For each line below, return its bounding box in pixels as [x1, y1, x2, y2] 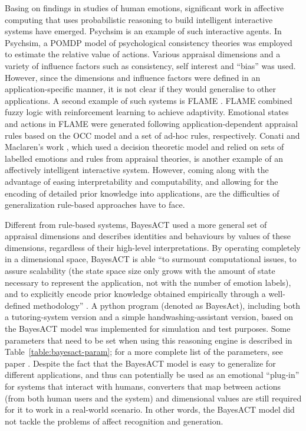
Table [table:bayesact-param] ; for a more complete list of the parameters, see [5, 345, 283, 358]
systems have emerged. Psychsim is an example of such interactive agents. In [5, 25, 282, 37]
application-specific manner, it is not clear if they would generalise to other [5, 83, 277, 95]
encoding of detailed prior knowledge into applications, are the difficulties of [5, 187, 279, 199]
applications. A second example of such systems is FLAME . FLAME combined [5, 94, 292, 106]
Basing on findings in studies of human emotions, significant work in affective [5, 2, 284, 14]
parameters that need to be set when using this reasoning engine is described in [5, 334, 292, 346]
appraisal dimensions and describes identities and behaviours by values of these [5, 230, 291, 242]
